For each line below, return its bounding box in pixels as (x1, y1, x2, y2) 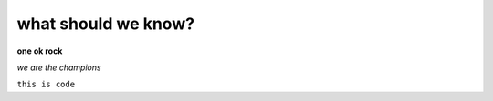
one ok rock (16, 45, 63, 56)
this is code (16, 79, 76, 90)
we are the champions (16, 62, 101, 73)
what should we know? (16, 14, 195, 34)
